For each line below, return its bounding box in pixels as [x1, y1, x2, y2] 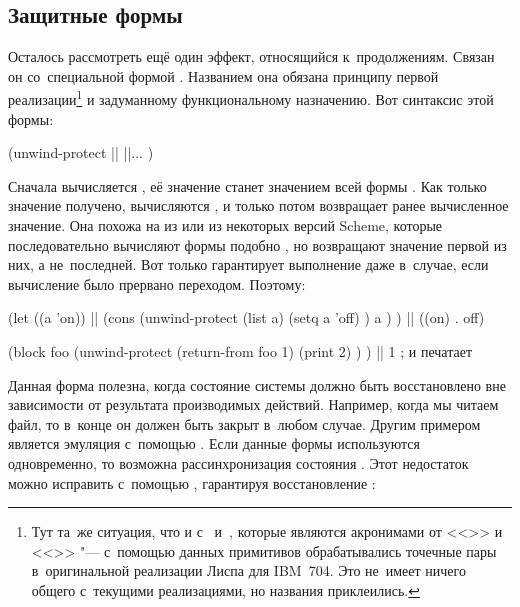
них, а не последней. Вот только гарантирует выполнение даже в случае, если [8, 254, 489, 275]
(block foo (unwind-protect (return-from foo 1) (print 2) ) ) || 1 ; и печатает [8, 340, 473, 361]
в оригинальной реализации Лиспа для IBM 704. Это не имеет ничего [31, 560, 466, 581]
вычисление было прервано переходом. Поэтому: [8, 273, 306, 294]
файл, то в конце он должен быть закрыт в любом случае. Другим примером [8, 413, 481, 434]
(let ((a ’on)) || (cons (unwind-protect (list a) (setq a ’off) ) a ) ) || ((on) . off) [8, 307, 485, 328]
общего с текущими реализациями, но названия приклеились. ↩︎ [31, 579, 420, 600]
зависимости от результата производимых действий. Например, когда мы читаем [8, 394, 499, 415]
